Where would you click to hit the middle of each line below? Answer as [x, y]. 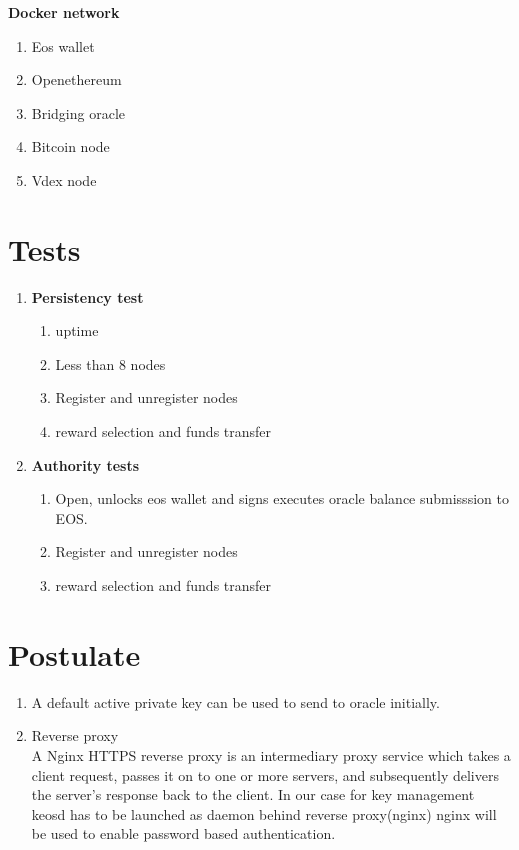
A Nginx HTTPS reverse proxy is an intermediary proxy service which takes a [271, 754]
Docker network [64, 12]
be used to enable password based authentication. [183, 833]
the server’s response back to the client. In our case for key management [253, 794]
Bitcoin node [70, 146]
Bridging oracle [78, 112]
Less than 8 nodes [110, 363]
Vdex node [64, 179]
